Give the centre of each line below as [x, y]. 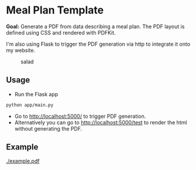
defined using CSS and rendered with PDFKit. [61, 32]
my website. [21, 50]
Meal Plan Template [55, 10]
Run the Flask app [36, 94]
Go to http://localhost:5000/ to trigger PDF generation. [80, 116]
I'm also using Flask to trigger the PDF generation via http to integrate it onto [98, 44]
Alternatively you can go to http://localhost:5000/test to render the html [101, 122]
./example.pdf [23, 161]
